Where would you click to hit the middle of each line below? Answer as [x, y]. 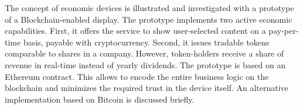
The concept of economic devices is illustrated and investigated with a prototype [149, 8]
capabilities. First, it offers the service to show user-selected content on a [135, 31]
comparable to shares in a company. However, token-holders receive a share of [144, 53]
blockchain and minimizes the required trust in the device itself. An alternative [147, 88]
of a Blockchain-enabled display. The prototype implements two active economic [149, 19]
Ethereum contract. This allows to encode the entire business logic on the [137, 76]
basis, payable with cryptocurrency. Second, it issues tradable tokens [146, 42]
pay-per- [284, 31]
